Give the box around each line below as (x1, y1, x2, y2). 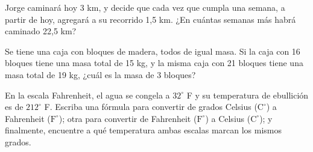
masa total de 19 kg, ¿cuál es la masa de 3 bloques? (5, 68, 196, 81)
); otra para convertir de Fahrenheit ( (58, 112, 197, 124)
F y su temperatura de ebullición (186, 88, 309, 101)
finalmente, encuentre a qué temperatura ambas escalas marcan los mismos (5, 124, 282, 136)
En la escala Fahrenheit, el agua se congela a (5, 88, 170, 101)
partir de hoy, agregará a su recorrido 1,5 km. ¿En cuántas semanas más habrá (5, 13, 296, 25)
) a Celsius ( (205, 112, 251, 124)
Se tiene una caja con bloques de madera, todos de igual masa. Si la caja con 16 (5, 44, 300, 57)
